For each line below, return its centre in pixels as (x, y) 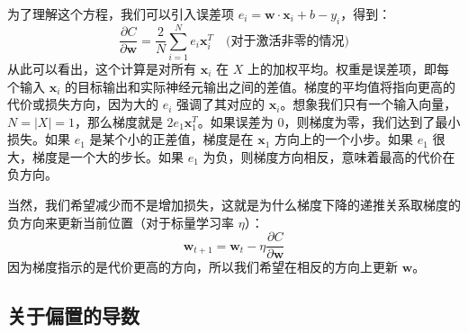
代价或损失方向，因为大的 (83, 104)
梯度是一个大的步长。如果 (108, 156)
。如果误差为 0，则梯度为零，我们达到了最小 (329, 121)
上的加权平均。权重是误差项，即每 (348, 68)
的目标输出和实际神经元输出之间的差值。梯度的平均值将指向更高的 (261, 86)
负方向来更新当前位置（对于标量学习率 (121, 222)
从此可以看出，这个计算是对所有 (102, 68)
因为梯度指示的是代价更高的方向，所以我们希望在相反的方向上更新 (202, 267)
